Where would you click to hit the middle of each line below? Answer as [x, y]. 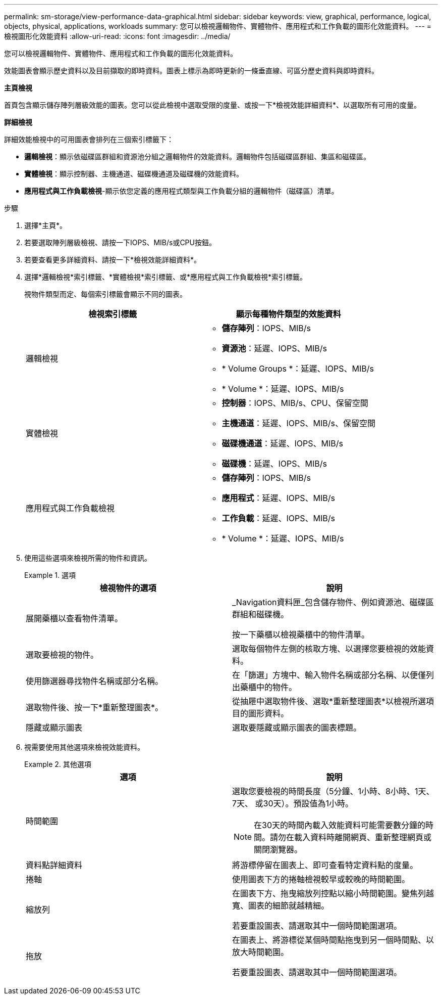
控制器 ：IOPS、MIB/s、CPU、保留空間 [295, 403]
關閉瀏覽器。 [278, 849]
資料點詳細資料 [54, 865]
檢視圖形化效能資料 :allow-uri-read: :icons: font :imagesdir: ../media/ [117, 36]
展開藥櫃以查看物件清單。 [74, 618]
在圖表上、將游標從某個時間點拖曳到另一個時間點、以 [333, 940]
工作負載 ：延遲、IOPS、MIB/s [278, 518]
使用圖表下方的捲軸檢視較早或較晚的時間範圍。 [321, 879]
